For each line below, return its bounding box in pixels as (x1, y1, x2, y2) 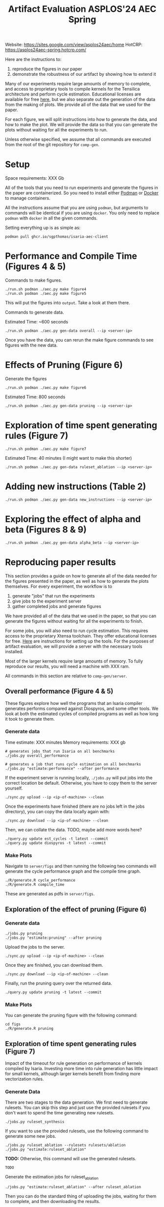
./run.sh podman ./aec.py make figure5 (5, 291, 87, 296)
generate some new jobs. (5, 1133, 56, 1139)
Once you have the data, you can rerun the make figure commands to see (5, 337, 154, 343)
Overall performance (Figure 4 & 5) (5, 687, 114, 696)
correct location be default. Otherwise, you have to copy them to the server (5, 780, 158, 786)
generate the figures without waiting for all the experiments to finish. (5, 618, 143, 624)
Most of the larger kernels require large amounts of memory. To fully (5, 658, 143, 664)
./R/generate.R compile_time (5, 882, 65, 887)
